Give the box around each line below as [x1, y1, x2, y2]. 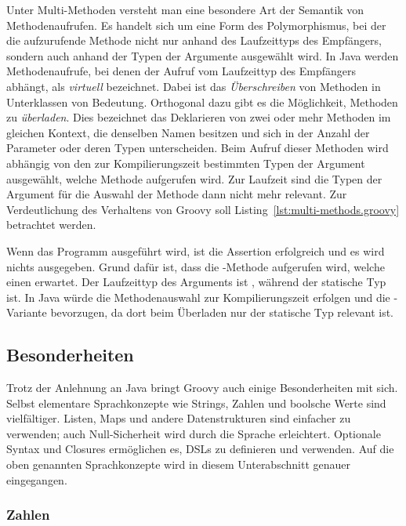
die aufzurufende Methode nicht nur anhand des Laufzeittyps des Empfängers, [6, 32, 382, 49]
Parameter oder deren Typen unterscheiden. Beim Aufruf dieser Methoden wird [6, 140, 389, 156]
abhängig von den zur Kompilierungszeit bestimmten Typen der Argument [6, 154, 365, 171]
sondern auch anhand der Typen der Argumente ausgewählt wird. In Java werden [6, 47, 399, 63]
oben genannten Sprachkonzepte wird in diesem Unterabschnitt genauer [6, 456, 350, 473]
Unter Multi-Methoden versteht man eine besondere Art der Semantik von [6, 2, 364, 17]
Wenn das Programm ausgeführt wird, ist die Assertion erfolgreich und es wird [6, 242, 385, 259]
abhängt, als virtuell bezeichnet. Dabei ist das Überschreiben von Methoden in [6, 78, 381, 94]
